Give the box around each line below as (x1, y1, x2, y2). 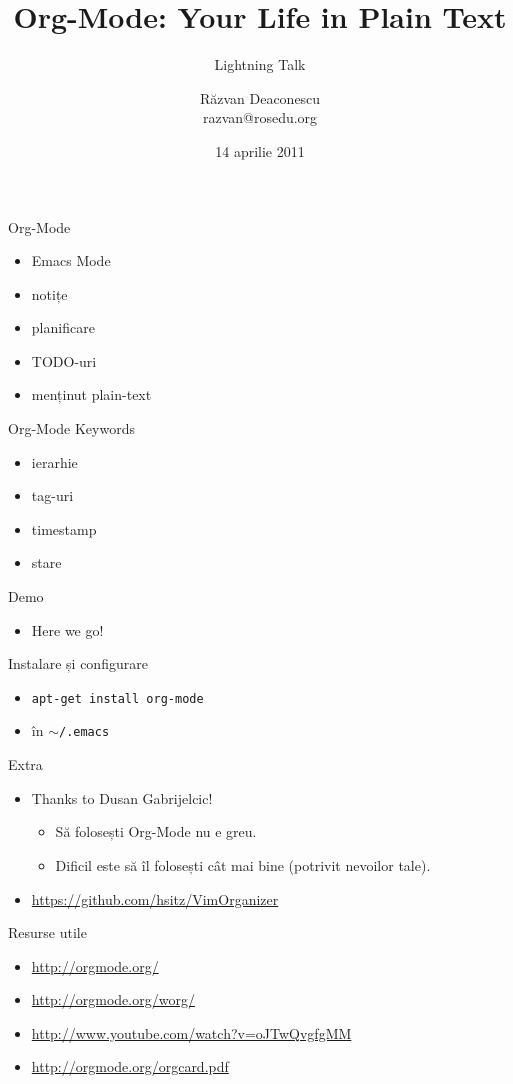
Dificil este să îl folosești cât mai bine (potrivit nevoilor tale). (55, 854, 431, 875)
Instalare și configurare (8, 653, 148, 674)
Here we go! (31, 619, 104, 640)
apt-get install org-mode (31, 691, 204, 706)
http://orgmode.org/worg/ (31, 989, 195, 1010)
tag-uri (31, 485, 74, 506)
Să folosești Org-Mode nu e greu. (55, 821, 257, 842)
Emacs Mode (31, 250, 111, 271)
